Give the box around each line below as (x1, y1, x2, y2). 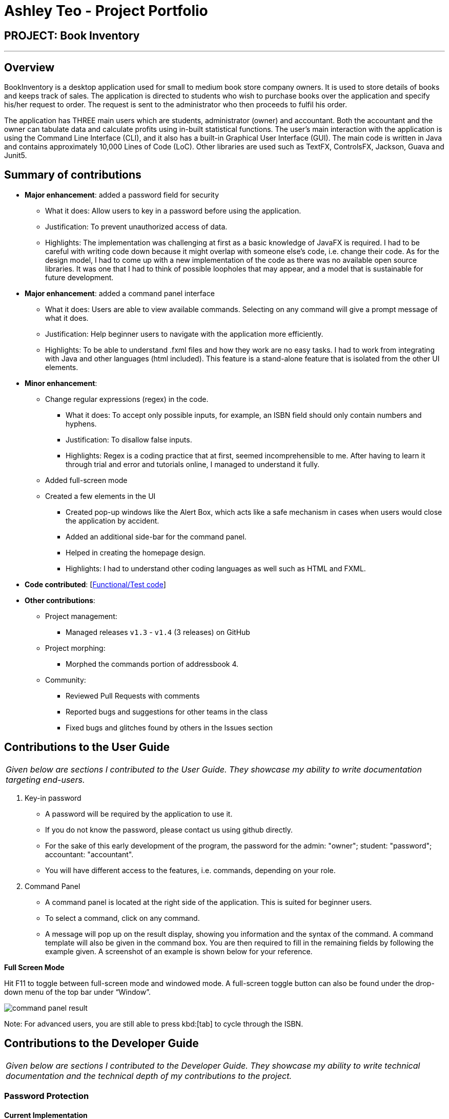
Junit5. (4, 151, 27, 160)
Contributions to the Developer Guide (4, 1037, 199, 1050)
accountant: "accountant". (45, 850, 134, 859)
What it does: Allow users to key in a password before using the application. (45, 206, 301, 215)
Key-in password (25, 793, 81, 802)
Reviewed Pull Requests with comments (66, 691, 200, 700)
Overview (4, 61, 55, 74)
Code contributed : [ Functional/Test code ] (25, 580, 166, 589)
